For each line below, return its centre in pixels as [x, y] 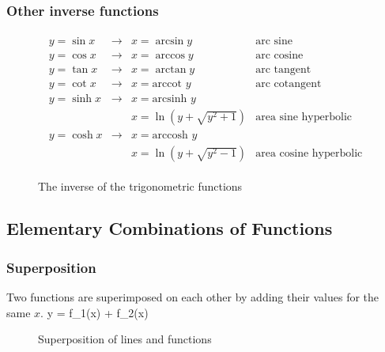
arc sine [274, 42]
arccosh [170, 136]
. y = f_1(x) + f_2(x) [94, 312]
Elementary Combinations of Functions [170, 228]
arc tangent [283, 70]
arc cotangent [289, 84]
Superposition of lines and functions [125, 339]
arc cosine [279, 56]
